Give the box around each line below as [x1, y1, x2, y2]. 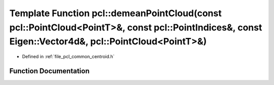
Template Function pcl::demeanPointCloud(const [9, 8, 222, 19]
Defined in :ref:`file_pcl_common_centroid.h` [22, 54, 115, 60]
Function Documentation [9, 66, 90, 75]
